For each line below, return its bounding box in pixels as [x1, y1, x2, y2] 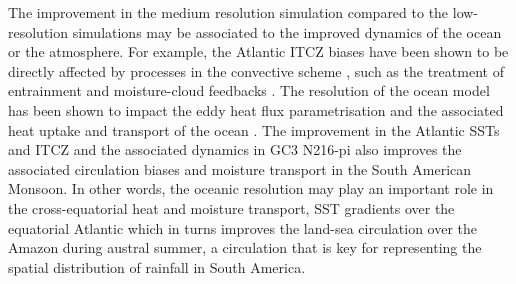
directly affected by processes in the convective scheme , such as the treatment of [8, 60, 504, 81]
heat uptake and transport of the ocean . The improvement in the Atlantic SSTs [8, 119, 500, 140]
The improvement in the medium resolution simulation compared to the [8, 2, 449, 22]
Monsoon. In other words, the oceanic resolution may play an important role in [8, 178, 494, 199]
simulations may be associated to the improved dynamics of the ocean [72, 21, 502, 42]
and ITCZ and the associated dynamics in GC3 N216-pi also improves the [8, 139, 462, 160]
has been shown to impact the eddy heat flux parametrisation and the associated [8, 99, 504, 120]
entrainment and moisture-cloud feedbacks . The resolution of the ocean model [8, 80, 490, 101]
